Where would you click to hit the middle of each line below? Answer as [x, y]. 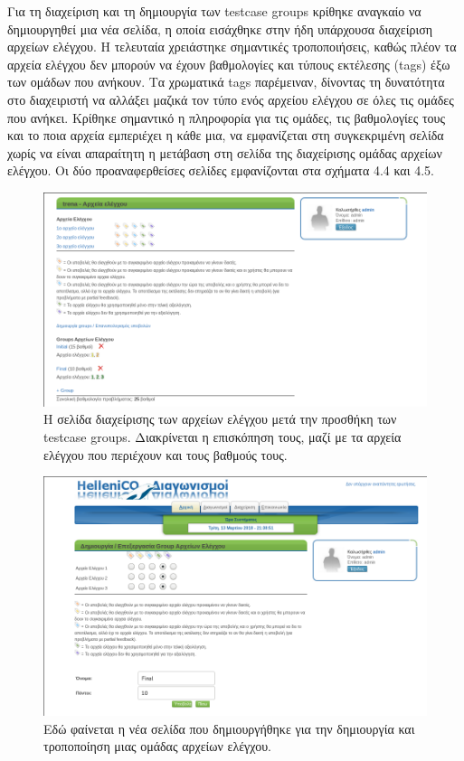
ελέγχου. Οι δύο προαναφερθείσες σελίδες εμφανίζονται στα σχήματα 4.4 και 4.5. [221, 170]
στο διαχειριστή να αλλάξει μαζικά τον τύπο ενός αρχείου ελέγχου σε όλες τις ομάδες [231, 99]
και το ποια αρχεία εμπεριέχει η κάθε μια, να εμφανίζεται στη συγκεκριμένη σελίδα [226, 135]
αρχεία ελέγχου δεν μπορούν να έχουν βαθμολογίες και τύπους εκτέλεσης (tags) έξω [229, 64]
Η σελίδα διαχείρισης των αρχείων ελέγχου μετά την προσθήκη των [220, 419]
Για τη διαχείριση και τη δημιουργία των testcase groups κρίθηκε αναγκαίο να [214, 11]
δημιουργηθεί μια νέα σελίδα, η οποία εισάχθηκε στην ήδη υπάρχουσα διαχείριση [220, 28]
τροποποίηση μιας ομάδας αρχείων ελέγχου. [158, 746]
